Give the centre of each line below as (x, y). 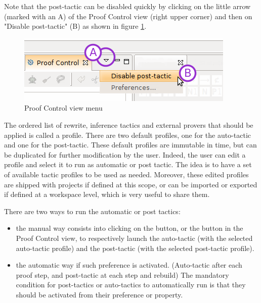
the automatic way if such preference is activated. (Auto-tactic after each (129, 265)
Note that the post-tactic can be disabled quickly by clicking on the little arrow (127, 6)
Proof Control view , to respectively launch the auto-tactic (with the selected (134, 238)
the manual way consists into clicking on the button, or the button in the (129, 228)
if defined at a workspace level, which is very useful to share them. (107, 194)
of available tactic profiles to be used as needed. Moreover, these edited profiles (126, 174)
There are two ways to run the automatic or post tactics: (92, 211)
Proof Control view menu (63, 108)
